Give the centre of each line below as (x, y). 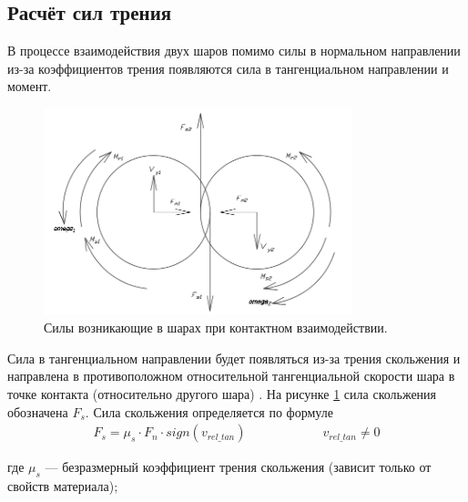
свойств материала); (63, 485)
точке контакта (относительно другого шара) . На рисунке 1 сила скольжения (222, 393)
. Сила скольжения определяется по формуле (209, 411)
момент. (30, 86)
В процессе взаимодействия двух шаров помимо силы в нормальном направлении (234, 51)
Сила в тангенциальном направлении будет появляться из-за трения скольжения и (234, 358)
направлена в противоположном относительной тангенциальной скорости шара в (231, 376)
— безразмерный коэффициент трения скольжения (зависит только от (238, 467)
